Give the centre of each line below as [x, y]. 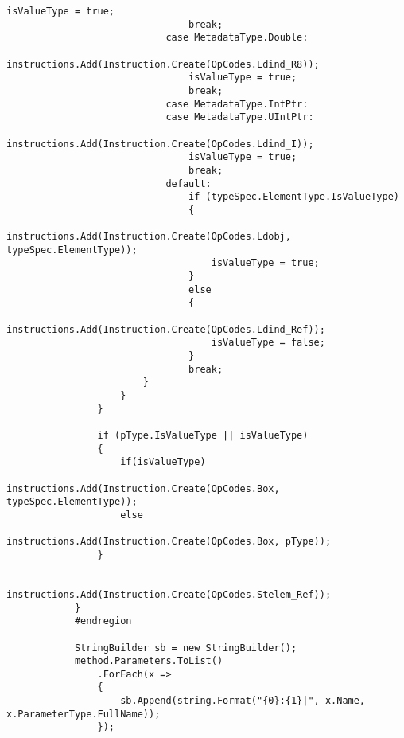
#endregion [103, 621]
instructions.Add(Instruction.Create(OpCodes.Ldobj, [149, 237]
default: [188, 184]
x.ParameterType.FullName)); [84, 714]
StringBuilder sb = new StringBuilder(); [186, 648]
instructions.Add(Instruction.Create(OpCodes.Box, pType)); [169, 542]
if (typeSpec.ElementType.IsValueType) [294, 197]
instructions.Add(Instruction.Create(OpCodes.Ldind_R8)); [163, 64]
